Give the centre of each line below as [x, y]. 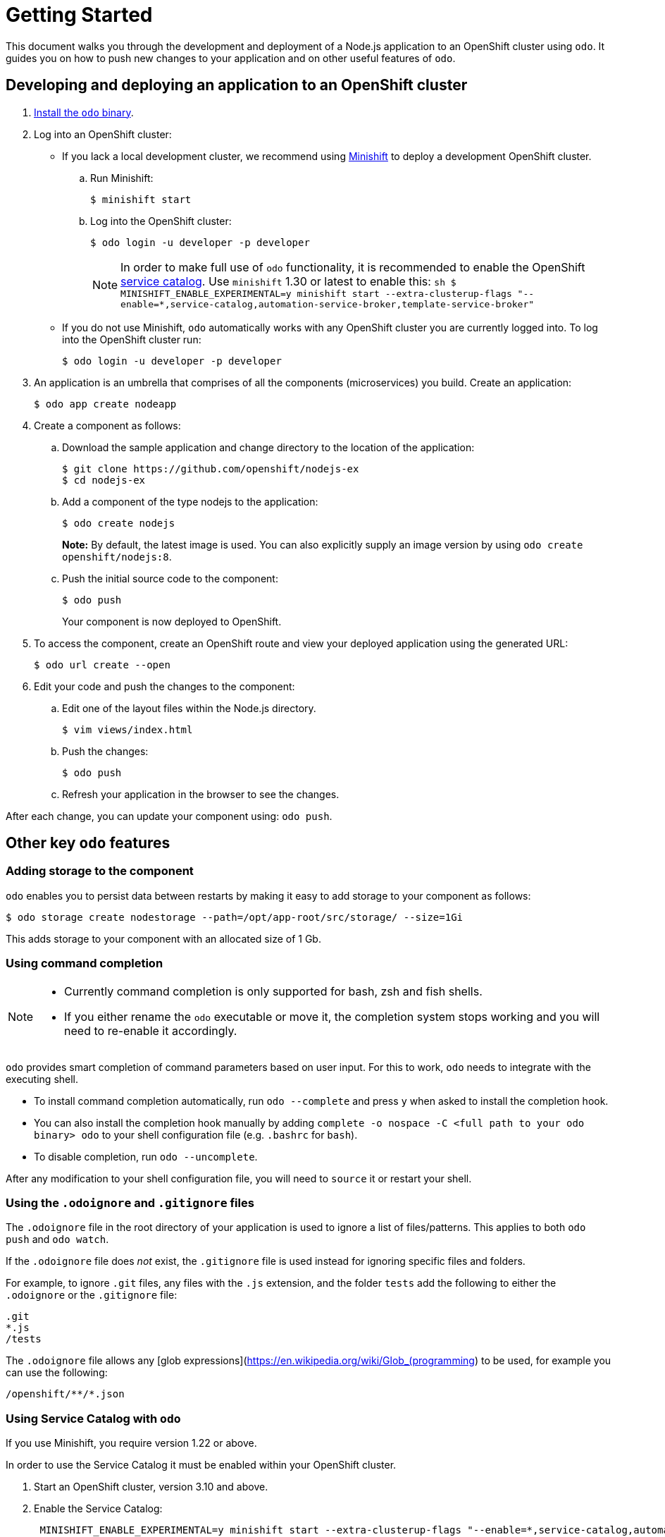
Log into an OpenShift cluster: [103, 134]
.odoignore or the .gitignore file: [92, 1295]
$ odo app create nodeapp [105, 404]
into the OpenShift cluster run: [132, 339]
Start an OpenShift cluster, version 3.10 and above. [151, 1487]
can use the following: [57, 1373]
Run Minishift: [122, 178]
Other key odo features [88, 843]
